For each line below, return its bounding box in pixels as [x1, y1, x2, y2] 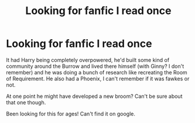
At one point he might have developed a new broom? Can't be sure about [6, 93, 183, 100]
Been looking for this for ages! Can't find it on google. [6, 110, 136, 117]
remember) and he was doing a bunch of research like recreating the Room [6, 69, 187, 76]
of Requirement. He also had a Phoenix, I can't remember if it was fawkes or [6, 75, 190, 82]
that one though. [6, 98, 46, 106]
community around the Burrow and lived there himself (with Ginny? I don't [6, 63, 184, 70]
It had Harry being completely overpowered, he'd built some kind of [6, 56, 170, 63]
